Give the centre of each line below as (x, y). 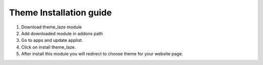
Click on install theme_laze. (48, 47)
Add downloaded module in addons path (62, 33)
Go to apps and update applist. (52, 40)
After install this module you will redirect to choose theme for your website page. (102, 54)
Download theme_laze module (52, 27)
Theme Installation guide (60, 13)
